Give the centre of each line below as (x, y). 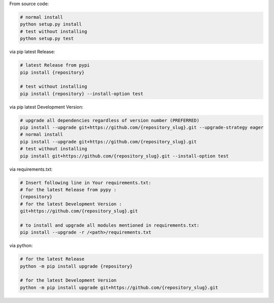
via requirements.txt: (31, 169)
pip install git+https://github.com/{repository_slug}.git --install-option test (125, 156)
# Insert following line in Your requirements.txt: (86, 183)
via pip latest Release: (32, 52)
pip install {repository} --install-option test (82, 94)
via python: (21, 246)
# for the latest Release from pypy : (68, 190)
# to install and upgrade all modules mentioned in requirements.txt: (110, 225)
